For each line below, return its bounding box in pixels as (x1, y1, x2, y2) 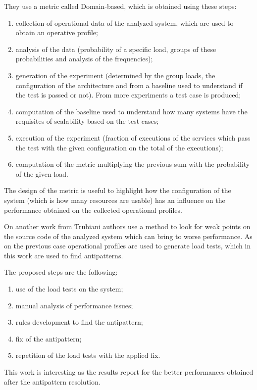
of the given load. (15, 168, 68, 179)
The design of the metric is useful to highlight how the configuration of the (4, 185, 231, 195)
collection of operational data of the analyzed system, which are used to (15, 17, 234, 28)
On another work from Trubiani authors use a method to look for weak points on (4, 221, 251, 232)
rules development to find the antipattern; (15, 317, 143, 327)
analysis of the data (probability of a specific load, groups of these (15, 44, 216, 54)
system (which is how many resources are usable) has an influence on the (4, 195, 225, 205)
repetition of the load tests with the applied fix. (15, 350, 160, 360)
